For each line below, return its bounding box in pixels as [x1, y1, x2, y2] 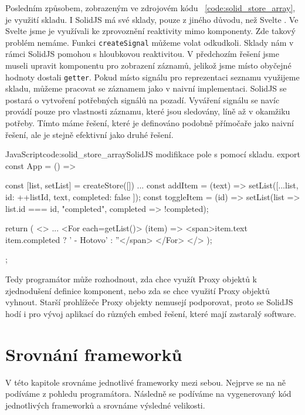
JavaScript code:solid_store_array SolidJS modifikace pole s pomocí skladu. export [5, 148, 301, 160]
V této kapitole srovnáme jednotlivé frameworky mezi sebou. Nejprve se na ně [5, 376, 286, 388]
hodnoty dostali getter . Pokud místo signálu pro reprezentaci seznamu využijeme [5, 70, 300, 83]
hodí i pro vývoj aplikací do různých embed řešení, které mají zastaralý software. [5, 307, 296, 319]
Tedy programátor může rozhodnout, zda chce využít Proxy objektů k [5, 273, 257, 285]
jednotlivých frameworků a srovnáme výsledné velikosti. [5, 399, 205, 411]
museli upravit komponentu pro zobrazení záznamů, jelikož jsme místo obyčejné [5, 59, 292, 72]
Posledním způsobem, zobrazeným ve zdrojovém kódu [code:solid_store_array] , [5, 2, 296, 14]
